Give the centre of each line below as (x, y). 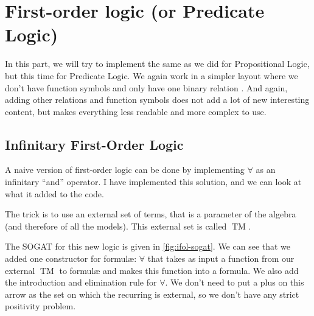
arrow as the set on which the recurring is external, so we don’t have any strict (152, 294)
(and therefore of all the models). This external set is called (116, 226)
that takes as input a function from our (221, 258)
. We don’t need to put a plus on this (235, 282)
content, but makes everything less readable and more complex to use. (136, 111)
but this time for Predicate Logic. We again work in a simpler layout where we (152, 75)
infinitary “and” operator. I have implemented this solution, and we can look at (153, 182)
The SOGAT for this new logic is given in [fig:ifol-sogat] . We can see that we (148, 246)
